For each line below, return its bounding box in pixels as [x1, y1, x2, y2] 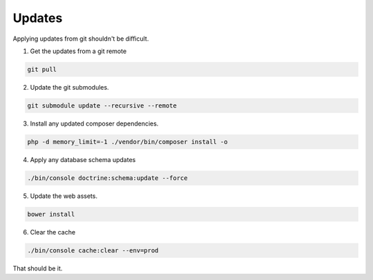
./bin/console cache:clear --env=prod [27, 246, 159, 254]
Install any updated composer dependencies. [30, 119, 159, 128]
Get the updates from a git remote [30, 47, 127, 55]
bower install [27, 210, 75, 218]
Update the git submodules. [30, 83, 110, 91]
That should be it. [12, 264, 63, 272]
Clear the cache [30, 228, 76, 236]
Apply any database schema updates [30, 155, 136, 163]
